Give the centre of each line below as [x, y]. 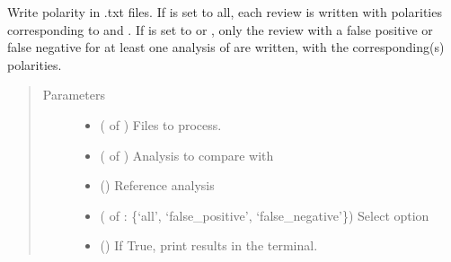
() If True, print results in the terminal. [209, 245]
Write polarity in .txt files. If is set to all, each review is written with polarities [225, 12]
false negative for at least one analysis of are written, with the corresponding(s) [226, 47]
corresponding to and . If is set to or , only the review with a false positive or [220, 29]
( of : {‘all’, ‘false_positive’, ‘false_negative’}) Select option [265, 215]
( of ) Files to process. [161, 124]
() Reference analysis [157, 185]
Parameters [74, 95]
